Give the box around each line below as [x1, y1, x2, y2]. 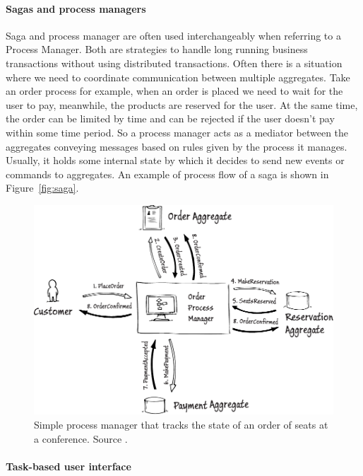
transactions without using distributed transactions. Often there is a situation [6, 55, 343, 70]
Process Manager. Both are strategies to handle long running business [6, 42, 308, 57]
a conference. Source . [34, 431, 128, 446]
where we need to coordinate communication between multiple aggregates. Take [6, 69, 350, 84]
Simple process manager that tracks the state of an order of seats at [34, 417, 328, 432]
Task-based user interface [6, 458, 131, 473]
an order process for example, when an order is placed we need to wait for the [6, 83, 343, 98]
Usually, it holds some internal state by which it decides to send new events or [6, 153, 345, 168]
